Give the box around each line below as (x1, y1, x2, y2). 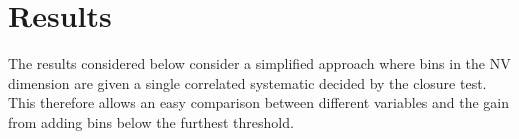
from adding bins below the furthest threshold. (8, 111, 294, 132)
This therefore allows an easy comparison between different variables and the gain (8, 92, 510, 113)
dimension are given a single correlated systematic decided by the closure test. (8, 72, 487, 93)
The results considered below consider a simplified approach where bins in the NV (8, 53, 511, 74)
